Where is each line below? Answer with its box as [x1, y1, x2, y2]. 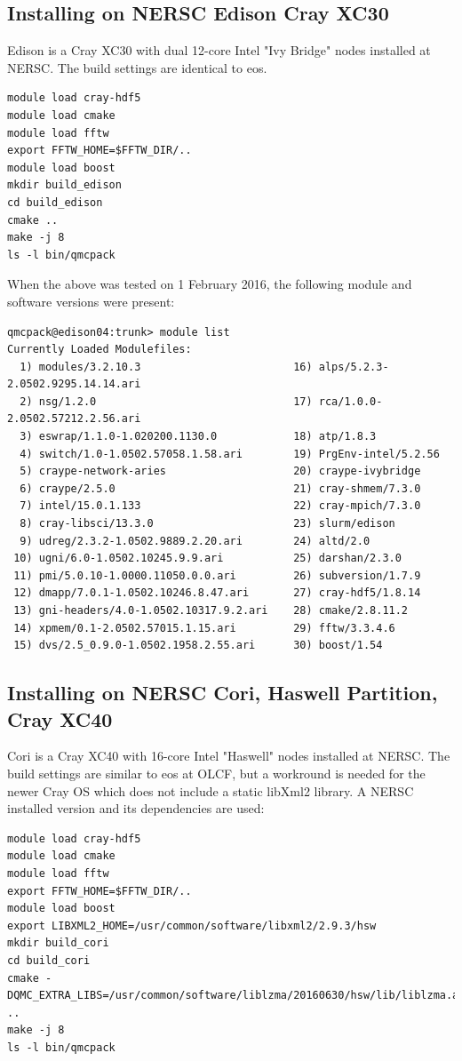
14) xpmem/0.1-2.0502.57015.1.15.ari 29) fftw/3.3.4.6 [13, 621, 395, 634]
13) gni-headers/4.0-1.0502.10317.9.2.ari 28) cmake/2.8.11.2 [13, 604, 409, 618]
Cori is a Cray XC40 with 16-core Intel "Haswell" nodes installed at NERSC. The [7, 746, 450, 765]
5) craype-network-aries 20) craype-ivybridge [20, 465, 421, 478]
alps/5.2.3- [318, 360, 389, 373]
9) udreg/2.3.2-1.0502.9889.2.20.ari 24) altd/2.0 [20, 534, 370, 547]
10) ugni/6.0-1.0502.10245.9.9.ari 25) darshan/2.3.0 [13, 552, 402, 565]
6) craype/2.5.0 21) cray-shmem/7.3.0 [20, 482, 421, 495]
